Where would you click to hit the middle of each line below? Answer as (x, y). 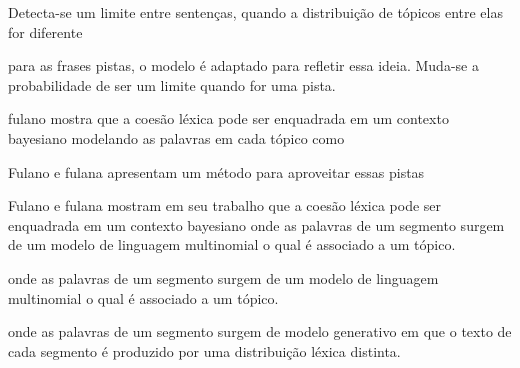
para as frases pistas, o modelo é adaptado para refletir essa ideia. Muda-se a (243, 65)
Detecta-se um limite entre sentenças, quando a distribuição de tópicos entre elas (255, 12)
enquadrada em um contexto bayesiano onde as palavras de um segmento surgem (256, 224)
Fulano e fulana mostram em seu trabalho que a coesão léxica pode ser (225, 205)
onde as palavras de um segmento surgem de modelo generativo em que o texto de (260, 331)
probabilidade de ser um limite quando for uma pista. (172, 84)
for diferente (45, 31)
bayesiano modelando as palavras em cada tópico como (176, 137)
